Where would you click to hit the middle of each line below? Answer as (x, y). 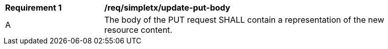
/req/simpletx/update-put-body (167, 8)
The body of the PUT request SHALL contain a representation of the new (244, 20)
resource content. (139, 30)
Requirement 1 (33, 8)
